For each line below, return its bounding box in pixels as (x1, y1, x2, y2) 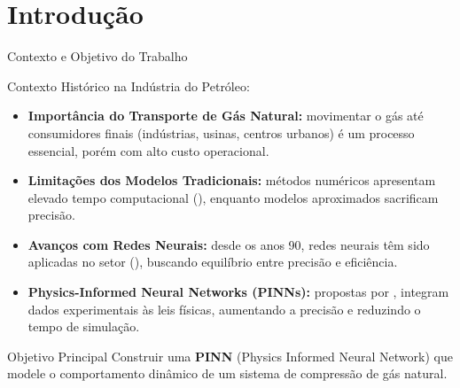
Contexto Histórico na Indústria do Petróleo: (7, 76, 250, 95)
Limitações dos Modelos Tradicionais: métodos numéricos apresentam (27, 171, 436, 190)
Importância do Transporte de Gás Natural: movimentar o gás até (27, 106, 424, 125)
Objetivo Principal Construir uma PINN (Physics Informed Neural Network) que (7, 346, 453, 365)
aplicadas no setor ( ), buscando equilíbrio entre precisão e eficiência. (27, 252, 398, 271)
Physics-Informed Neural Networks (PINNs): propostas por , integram (27, 283, 449, 301)
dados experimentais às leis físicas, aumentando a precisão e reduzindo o (27, 299, 421, 318)
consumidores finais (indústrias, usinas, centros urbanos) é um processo (27, 123, 415, 142)
